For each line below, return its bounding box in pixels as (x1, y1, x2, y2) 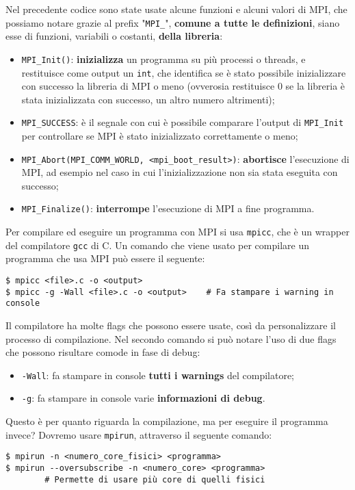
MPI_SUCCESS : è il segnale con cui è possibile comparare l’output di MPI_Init (21, 115, 344, 129)
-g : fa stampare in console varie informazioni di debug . (21, 391, 265, 405)
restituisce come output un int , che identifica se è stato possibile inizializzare (21, 65, 346, 79)
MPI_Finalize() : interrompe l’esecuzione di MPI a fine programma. (21, 201, 315, 216)
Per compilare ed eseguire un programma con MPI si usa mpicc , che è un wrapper (5, 224, 350, 239)
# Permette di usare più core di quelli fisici (44, 474, 265, 485)
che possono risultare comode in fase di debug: (5, 345, 200, 359)
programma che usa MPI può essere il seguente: (5, 251, 205, 266)
